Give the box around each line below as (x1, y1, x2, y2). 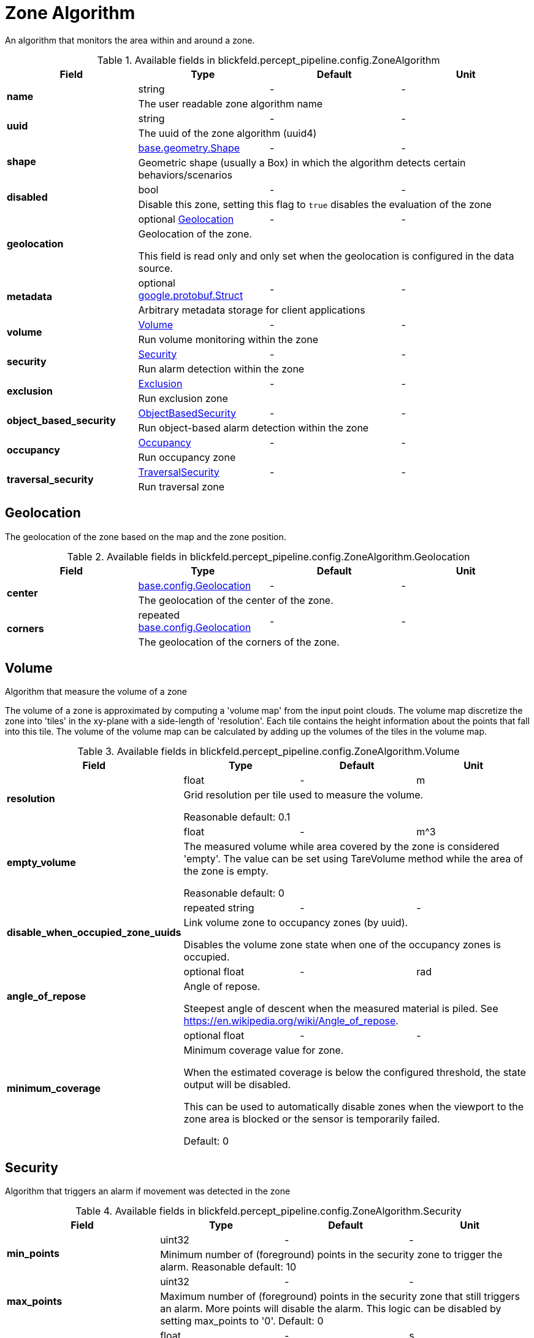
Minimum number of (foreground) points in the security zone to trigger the (160, 1248, 503, 1261)
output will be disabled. (183, 1078, 291, 1091)
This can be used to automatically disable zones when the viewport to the (183, 1100, 524, 1113)
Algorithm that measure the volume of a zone (5, 686, 188, 697)
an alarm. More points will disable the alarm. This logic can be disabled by (160, 1302, 502, 1315)
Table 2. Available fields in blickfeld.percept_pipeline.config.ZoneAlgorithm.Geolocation (67, 550, 470, 563)
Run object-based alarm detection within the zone (138, 421, 369, 434)
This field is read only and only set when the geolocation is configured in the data (138, 249, 514, 262)
